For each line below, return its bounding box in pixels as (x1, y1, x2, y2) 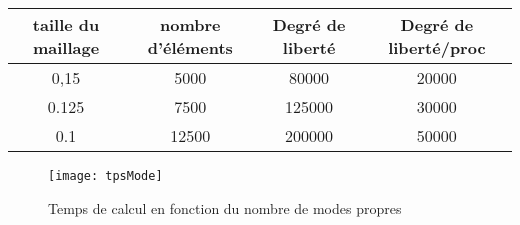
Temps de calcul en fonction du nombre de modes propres (48, 197, 402, 218)
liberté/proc (388, 36, 486, 59)
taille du (32, 13, 100, 36)
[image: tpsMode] (48, 169, 163, 183)
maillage (32, 36, 100, 59)
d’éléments (147, 36, 233, 59)
